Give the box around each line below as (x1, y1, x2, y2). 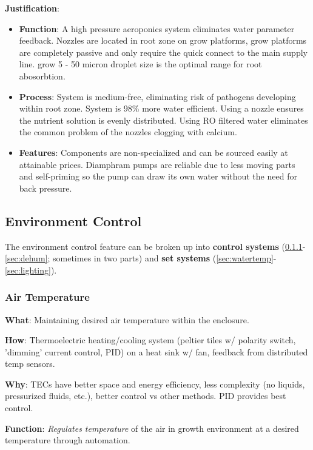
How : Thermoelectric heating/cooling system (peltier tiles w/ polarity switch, (5, 334, 296, 346)
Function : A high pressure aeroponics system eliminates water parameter (19, 22, 295, 35)
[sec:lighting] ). (5, 263, 57, 276)
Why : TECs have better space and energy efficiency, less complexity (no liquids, (5, 377, 305, 390)
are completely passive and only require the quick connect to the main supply (19, 45, 308, 58)
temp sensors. (5, 357, 55, 370)
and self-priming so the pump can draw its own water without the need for (19, 170, 297, 183)
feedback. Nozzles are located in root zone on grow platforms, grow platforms (19, 34, 307, 47)
